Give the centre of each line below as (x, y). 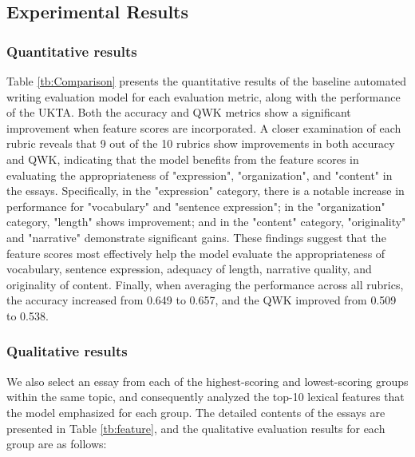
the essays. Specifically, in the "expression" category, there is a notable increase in (206, 191)
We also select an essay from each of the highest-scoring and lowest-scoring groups (207, 381)
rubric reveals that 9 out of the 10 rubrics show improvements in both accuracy (201, 143)
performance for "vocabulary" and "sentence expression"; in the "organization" (196, 206)
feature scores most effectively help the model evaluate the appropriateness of (196, 253)
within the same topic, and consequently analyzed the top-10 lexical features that (206, 397)
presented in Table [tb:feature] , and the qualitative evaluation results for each (196, 428)
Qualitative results (67, 351)
